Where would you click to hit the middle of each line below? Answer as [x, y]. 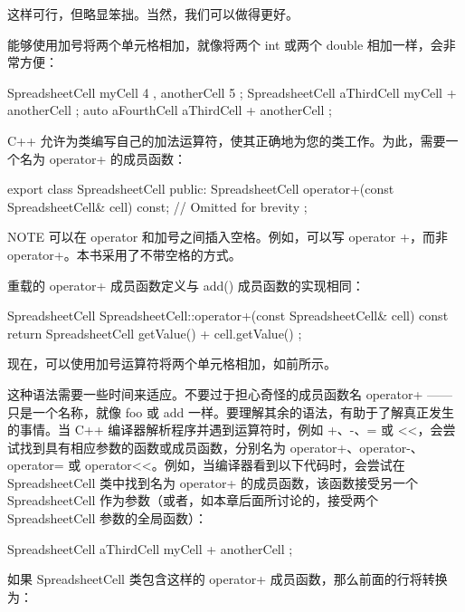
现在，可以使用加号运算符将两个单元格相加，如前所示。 [172, 363]
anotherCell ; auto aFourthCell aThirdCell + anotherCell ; [170, 110]
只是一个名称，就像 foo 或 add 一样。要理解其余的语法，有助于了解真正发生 [231, 411]
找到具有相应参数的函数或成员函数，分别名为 [152, 447]
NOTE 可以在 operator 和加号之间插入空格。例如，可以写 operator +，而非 [228, 237]
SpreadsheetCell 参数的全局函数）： [108, 518]
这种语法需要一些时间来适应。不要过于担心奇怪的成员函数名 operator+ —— [230, 393]
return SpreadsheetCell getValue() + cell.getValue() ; [155, 333]
